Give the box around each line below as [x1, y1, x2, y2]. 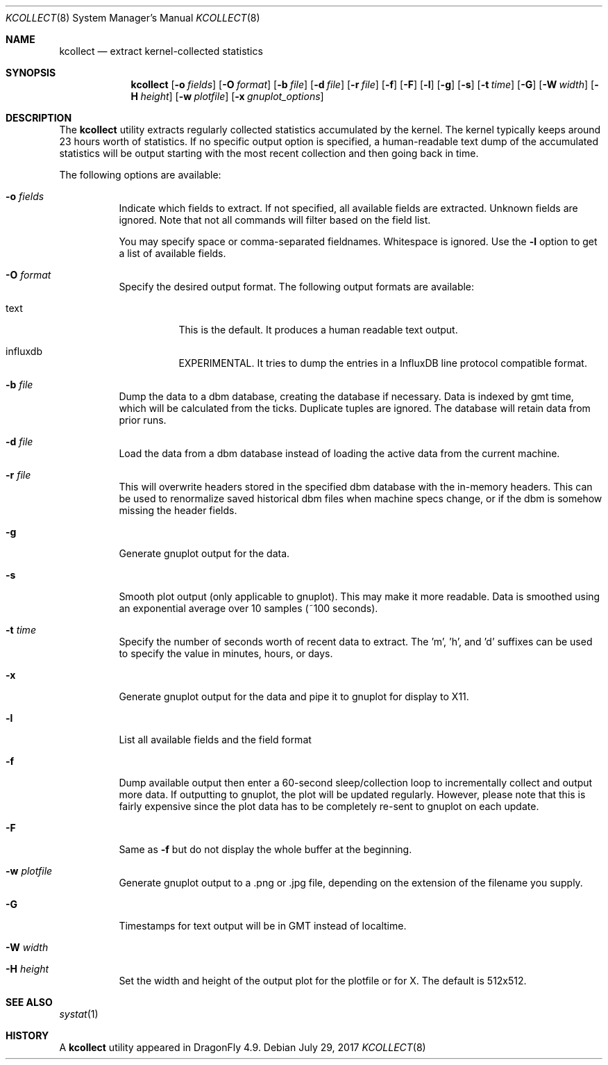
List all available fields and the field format [119, 734, 312, 745]
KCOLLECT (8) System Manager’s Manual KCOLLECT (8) [6, 12, 260, 24]
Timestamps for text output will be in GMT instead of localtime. [119, 920, 407, 932]
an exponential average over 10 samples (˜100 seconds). [119, 602, 378, 614]
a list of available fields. [119, 247, 226, 259]
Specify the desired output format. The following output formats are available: [119, 281, 475, 292]
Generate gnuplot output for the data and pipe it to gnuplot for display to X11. [119, 691, 469, 702]
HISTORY [6, 1030, 49, 1041]
